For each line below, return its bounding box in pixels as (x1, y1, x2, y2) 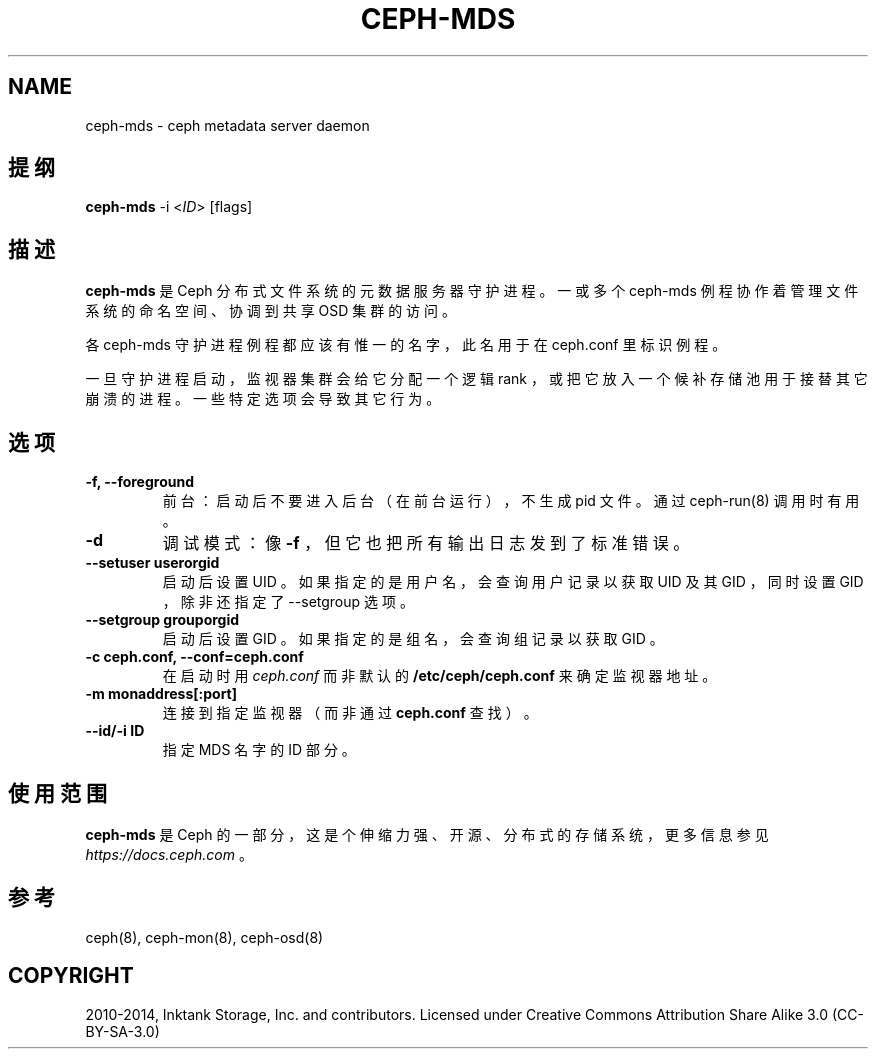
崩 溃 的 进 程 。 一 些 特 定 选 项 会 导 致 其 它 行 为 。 (85, 390, 441, 408)
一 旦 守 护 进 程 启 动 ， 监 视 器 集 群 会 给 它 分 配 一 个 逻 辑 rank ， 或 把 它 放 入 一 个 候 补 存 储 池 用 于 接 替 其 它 (85, 370, 868, 388)
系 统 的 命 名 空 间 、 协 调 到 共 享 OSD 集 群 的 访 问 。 (85, 302, 456, 320)
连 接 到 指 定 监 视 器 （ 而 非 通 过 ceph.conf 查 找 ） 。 (162, 704, 538, 722)
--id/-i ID (85, 722, 145, 740)
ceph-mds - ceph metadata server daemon (85, 116, 370, 134)
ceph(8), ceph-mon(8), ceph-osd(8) (85, 928, 324, 946)
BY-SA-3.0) (85, 1022, 160, 1040)
